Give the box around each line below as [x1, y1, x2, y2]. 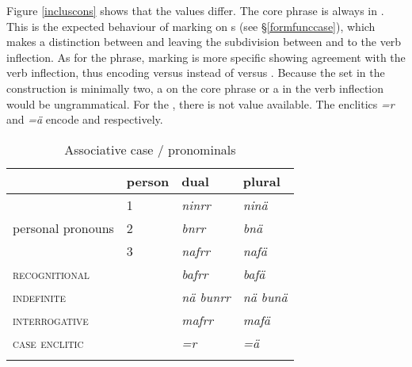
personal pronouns [13, 218, 114, 237]
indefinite [13, 287, 66, 306]
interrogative [13, 310, 89, 329]
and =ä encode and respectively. [6, 111, 163, 128]
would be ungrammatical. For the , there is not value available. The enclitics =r [6, 95, 395, 112]
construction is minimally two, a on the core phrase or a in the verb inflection [6, 79, 384, 96]
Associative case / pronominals [64, 140, 236, 159]
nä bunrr [181, 287, 231, 306]
